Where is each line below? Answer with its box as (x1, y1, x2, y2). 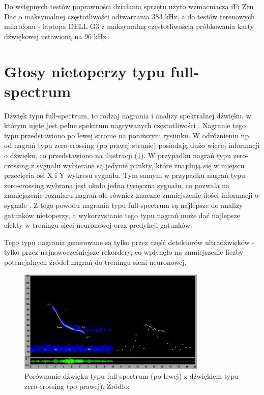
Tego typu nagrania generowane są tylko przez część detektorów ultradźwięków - (4, 236, 254, 247)
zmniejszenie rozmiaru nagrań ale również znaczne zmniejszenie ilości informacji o (4, 190, 259, 200)
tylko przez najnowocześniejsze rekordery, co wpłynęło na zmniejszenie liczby (4, 247, 244, 257)
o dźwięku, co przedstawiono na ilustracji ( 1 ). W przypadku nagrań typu (4, 150, 231, 161)
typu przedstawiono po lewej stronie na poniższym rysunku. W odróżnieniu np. (4, 130, 251, 140)
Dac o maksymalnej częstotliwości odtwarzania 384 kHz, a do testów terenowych (4, 11, 255, 21)
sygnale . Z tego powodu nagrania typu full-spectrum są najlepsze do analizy (4, 200, 243, 210)
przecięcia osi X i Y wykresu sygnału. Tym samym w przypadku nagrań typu (4, 170, 245, 180)
